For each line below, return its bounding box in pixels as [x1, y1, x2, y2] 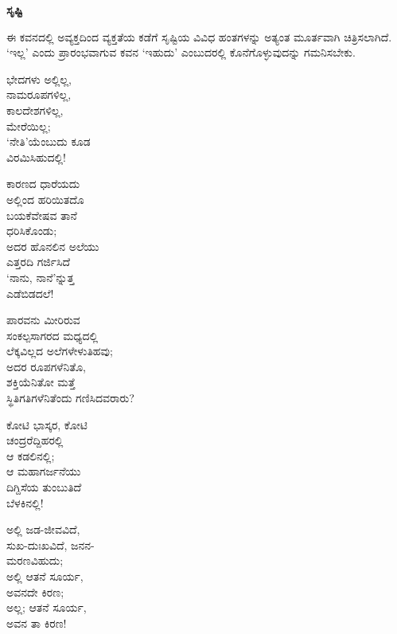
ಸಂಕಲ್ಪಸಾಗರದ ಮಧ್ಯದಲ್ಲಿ [6, 327, 99, 343]
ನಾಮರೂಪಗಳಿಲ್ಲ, [6, 86, 72, 103]
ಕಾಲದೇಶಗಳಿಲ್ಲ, [6, 101, 64, 118]
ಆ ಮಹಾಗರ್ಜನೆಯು [6, 463, 81, 479]
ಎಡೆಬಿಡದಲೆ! [6, 284, 54, 301]
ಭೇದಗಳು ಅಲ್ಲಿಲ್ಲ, [6, 70, 72, 87]
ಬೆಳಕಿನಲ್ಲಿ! [6, 494, 44, 511]
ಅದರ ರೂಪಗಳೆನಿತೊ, [6, 358, 86, 374]
